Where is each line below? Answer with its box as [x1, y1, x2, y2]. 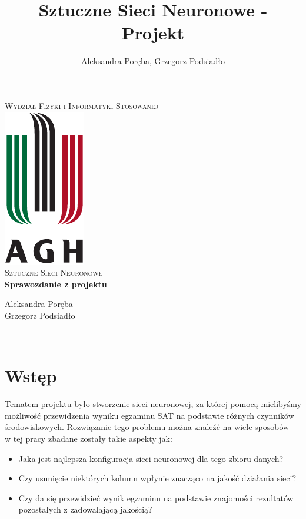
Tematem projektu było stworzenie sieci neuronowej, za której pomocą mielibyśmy [5, 398, 301, 410]
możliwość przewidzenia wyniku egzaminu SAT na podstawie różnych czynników [5, 409, 294, 421]
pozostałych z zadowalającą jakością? [18, 503, 152, 515]
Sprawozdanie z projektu [5, 277, 107, 290]
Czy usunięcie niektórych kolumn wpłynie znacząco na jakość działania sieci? [18, 472, 297, 484]
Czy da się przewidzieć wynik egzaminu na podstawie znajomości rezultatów [18, 491, 294, 504]
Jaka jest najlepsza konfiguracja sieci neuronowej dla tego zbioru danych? [18, 452, 284, 464]
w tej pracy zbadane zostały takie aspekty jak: [5, 432, 172, 444]
